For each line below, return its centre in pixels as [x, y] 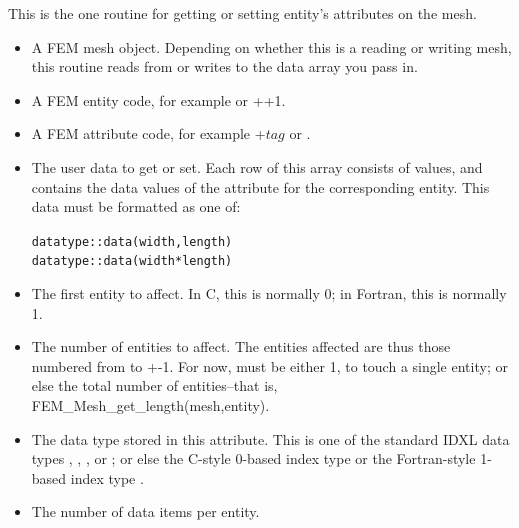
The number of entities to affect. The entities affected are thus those [241, 346]
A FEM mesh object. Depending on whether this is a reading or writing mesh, [271, 46]
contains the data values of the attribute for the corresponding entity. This [260, 186]
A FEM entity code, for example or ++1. [158, 99]
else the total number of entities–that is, [154, 385]
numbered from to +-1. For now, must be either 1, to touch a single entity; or [269, 365]
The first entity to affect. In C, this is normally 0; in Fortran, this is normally [269, 293]
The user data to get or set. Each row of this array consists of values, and [257, 166]
